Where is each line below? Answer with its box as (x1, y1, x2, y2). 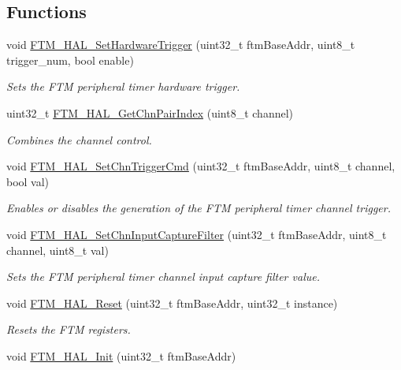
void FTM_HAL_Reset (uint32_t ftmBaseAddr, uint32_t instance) (6, 294, 338, 311)
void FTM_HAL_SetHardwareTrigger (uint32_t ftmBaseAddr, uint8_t (6, 36, 355, 53)
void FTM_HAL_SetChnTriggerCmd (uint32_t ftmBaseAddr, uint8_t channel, (6, 158, 395, 174)
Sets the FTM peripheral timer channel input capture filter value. (6, 268, 320, 285)
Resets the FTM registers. (6, 321, 131, 338)
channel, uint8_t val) (6, 241, 109, 258)
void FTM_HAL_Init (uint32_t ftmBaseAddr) (6, 347, 236, 364)
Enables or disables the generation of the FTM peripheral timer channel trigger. (6, 200, 391, 216)
